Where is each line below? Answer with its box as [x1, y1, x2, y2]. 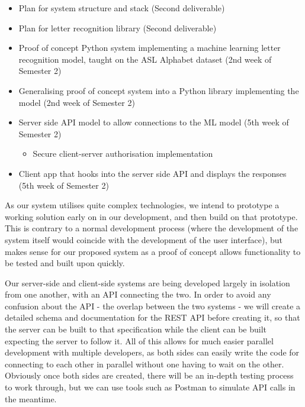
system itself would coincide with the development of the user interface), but [5, 233, 282, 246]
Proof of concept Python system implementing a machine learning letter [18, 41, 281, 54]
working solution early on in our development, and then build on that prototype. [5, 210, 298, 222]
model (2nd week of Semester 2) [18, 96, 135, 108]
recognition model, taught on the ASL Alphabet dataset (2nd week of [18, 53, 272, 65]
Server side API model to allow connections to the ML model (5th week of [18, 116, 289, 128]
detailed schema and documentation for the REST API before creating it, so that [5, 311, 300, 324]
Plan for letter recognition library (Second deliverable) [18, 21, 217, 34]
